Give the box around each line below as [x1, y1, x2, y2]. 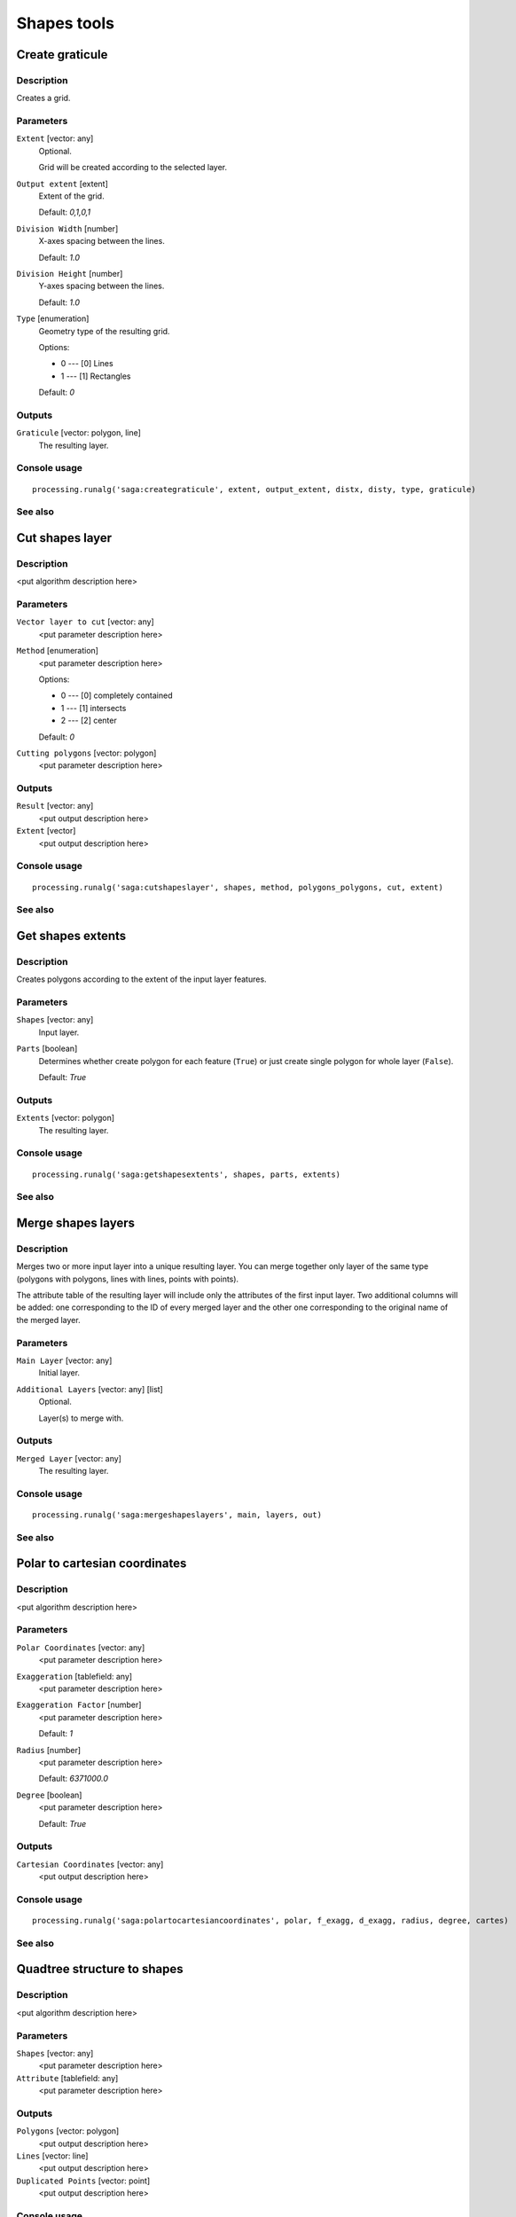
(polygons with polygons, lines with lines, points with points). [16, 1273, 239, 1284]
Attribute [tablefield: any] [16, 2072, 119, 2083]
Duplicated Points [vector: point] [16, 2175, 151, 2186]
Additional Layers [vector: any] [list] [16, 1383, 163, 1394]
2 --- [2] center [60, 715, 117, 726]
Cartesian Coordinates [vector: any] [16, 1859, 164, 1869]
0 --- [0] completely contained [60, 690, 173, 701]
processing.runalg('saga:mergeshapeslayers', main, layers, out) [32, 1509, 323, 1520]
